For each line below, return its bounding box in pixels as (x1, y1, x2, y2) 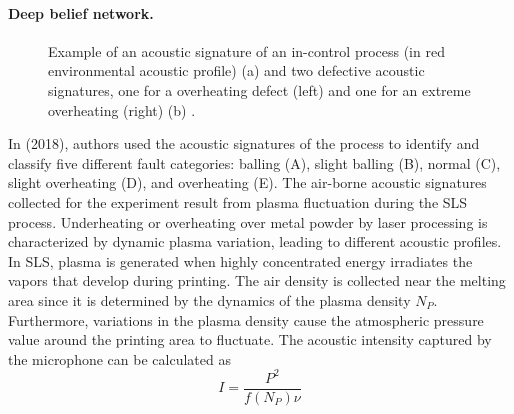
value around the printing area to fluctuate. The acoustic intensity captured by (8, 329, 492, 350)
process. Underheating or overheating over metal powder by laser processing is (8, 211, 488, 232)
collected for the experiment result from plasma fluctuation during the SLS (8, 191, 468, 212)
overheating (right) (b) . (48, 99, 196, 120)
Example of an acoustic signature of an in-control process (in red (48, 40, 445, 61)
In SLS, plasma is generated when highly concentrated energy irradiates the (8, 250, 473, 271)
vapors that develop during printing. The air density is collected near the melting (8, 270, 506, 291)
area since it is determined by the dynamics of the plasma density (8, 289, 411, 310)
